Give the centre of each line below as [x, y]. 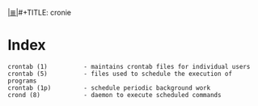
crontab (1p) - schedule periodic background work [109, 88]
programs [22, 81]
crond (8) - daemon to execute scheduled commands [114, 95]
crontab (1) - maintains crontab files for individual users [129, 66]
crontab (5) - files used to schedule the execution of [120, 74]
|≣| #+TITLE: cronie [40, 13]
